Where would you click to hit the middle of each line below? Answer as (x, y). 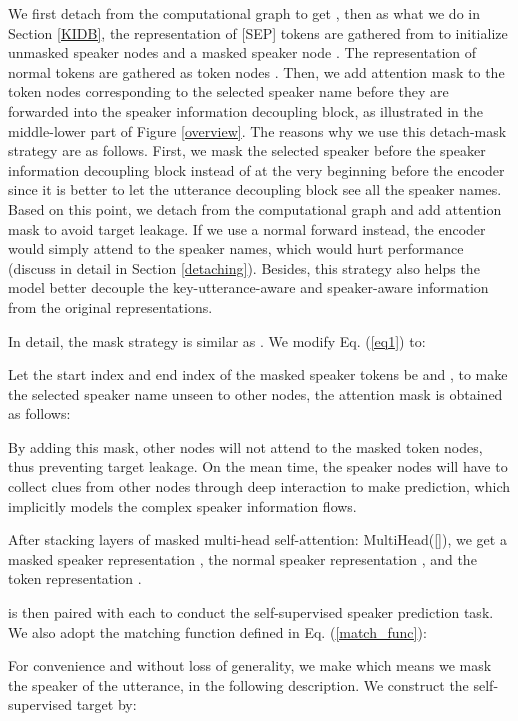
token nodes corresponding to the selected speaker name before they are (228, 91)
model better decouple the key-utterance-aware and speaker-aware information (248, 287)
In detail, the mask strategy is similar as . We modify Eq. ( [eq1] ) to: (217, 340)
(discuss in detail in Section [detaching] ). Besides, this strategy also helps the (244, 267)
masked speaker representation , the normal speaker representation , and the (242, 558)
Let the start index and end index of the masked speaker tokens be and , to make (258, 374)
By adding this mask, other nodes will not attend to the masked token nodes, (245, 446)
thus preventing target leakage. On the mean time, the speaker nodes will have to (258, 466)
